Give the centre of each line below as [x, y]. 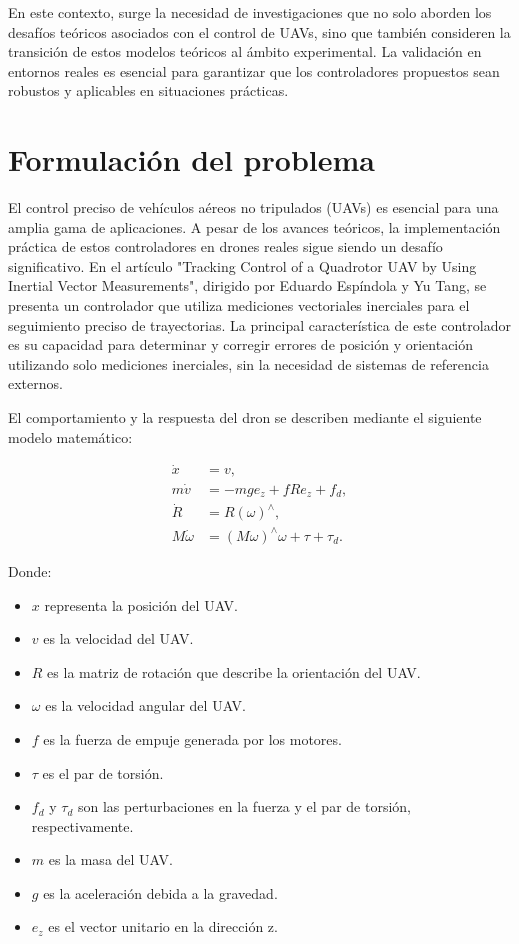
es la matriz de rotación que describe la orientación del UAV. [234, 671]
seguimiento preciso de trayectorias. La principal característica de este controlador [259, 324]
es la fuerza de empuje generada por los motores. [192, 738]
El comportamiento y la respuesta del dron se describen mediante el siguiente [245, 417]
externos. [35, 383]
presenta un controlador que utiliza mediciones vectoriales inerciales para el [239, 305]
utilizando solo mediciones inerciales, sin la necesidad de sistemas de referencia [248, 363]
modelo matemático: [70, 436]
